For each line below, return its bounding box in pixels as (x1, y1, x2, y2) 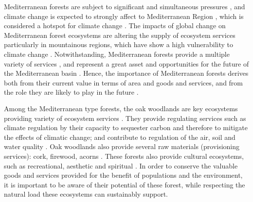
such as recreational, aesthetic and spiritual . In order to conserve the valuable (4, 160, 238, 170)
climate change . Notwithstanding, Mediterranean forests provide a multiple (4, 49, 230, 59)
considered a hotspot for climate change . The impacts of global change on (4, 20, 226, 31)
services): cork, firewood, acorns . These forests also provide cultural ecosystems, (4, 151, 244, 161)
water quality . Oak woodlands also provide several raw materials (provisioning (4, 141, 240, 151)
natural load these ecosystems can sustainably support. (4, 189, 168, 199)
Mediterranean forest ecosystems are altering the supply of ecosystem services (4, 30, 235, 40)
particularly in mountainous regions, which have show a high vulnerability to (4, 39, 234, 50)
